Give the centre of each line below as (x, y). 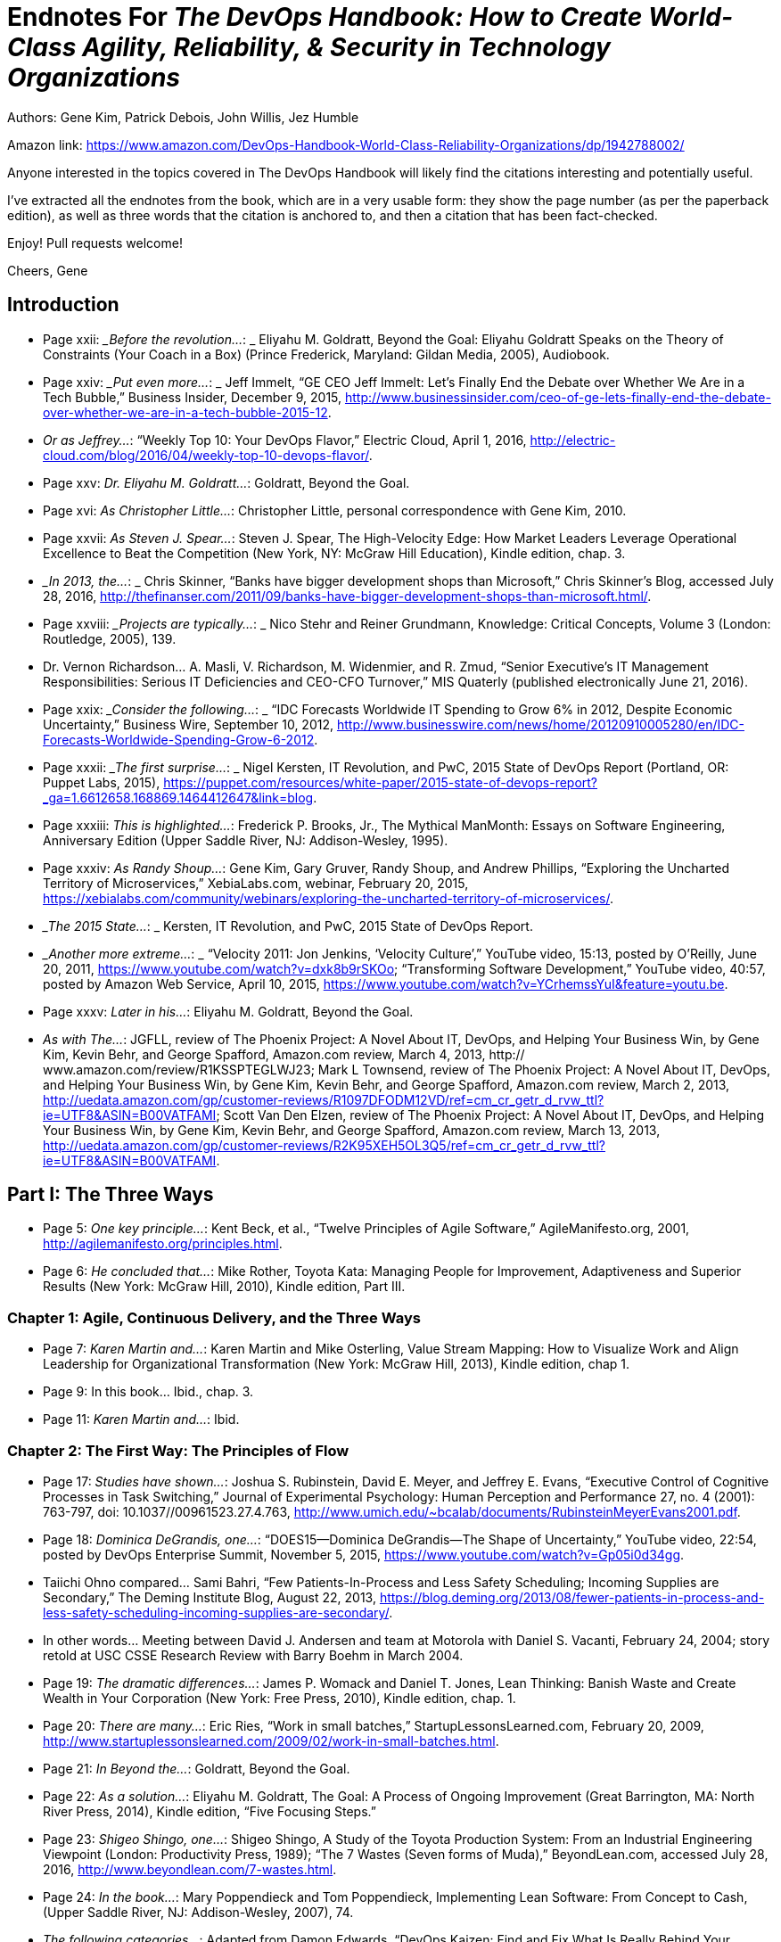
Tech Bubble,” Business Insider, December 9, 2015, (193, 397)
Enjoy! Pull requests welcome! (95, 243)
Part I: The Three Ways (111, 1195)
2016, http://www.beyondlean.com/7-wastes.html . (190, 1869)
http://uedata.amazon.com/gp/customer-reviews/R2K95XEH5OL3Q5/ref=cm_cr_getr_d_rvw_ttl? (324, 1145)
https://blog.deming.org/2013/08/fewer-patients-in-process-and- (572, 1597)
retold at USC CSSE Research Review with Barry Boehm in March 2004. (253, 1655)
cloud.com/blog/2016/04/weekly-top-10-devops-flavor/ (206, 455)
